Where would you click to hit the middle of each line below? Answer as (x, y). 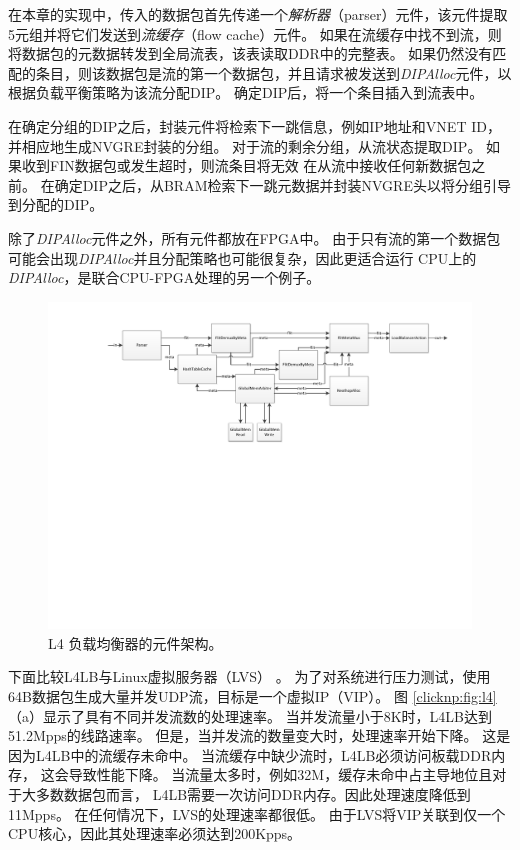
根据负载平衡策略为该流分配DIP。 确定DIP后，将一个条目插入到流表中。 (246, 92)
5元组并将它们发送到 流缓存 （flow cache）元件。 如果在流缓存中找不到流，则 (255, 33)
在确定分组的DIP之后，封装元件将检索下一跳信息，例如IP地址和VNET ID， (254, 125)
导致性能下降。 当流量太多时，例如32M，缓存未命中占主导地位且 (280, 774)
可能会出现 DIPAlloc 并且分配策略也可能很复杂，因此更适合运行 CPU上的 (242, 257)
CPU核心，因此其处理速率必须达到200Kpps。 (155, 833)
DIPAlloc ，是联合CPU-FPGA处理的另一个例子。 (164, 277)
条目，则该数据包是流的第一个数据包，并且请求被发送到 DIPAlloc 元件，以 (273, 72)
